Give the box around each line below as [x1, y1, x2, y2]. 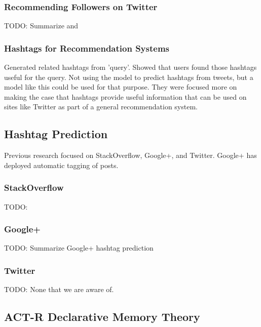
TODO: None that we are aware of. [4, 284, 114, 295]
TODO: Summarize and [4, 20, 79, 31]
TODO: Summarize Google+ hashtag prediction [4, 242, 154, 253]
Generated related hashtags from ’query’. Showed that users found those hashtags [4, 62, 257, 72]
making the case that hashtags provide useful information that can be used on [4, 91, 247, 102]
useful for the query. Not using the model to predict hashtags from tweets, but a [4, 71, 253, 82]
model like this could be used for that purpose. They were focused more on [4, 81, 237, 92]
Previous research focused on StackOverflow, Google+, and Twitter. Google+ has [4, 150, 257, 160]
